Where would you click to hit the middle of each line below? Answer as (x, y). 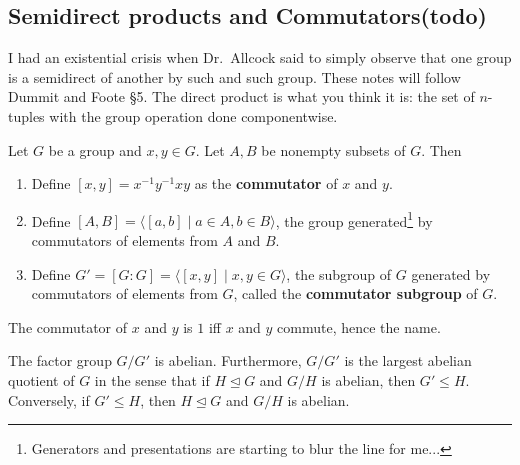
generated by (451, 273)
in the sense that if (152, 379)
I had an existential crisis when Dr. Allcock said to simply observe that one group (260, 57)
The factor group (60, 360)
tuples (26, 115)
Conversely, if (49, 399)
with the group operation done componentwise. (193, 115)
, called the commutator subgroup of (355, 293)
